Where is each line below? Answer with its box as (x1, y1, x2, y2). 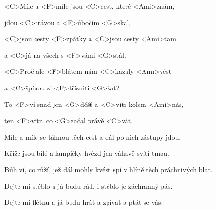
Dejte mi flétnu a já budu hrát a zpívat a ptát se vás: (4, 197, 163, 207)
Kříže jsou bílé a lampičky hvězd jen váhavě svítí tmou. (4, 148, 169, 158)
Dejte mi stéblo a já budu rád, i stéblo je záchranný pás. (4, 180, 173, 191)
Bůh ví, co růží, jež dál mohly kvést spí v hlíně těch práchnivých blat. (4, 164, 213, 174)
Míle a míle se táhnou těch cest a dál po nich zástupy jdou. (4, 131, 181, 141)
